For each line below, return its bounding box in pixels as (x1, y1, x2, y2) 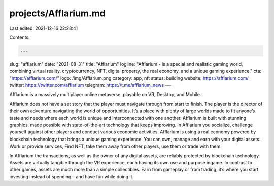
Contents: (9, 34, 30, 40)
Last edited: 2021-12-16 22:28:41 (9, 25, 78, 31)
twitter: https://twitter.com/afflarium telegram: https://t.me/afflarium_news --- (9, 82, 172, 88)
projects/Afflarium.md (9, 8, 106, 19)
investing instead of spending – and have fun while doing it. (9, 173, 134, 179)
